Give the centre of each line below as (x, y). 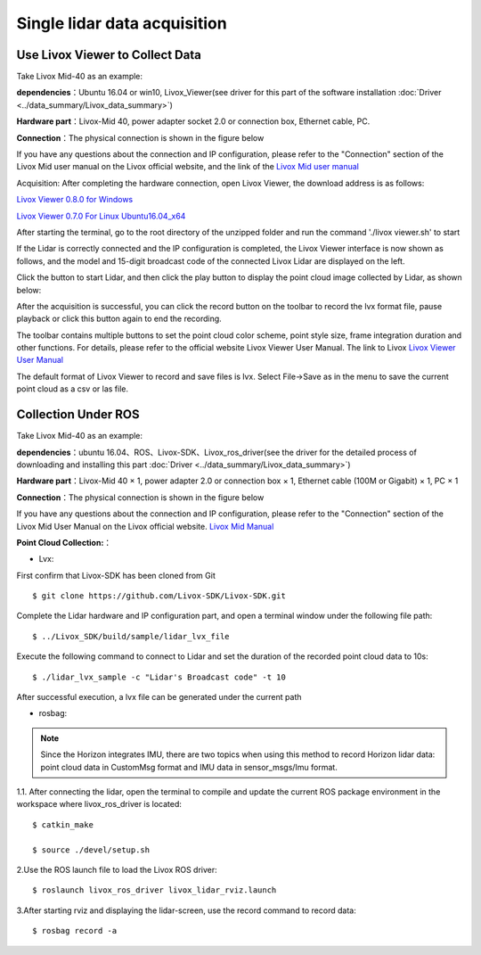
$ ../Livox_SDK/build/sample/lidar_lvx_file (131, 636)
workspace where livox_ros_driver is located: (99, 804)
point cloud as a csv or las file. (73, 389)
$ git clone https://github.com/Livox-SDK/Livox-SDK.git (159, 596)
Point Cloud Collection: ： (64, 542)
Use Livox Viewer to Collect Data (109, 55)
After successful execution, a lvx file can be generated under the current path (159, 697)
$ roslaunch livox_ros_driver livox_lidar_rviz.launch (155, 890)
